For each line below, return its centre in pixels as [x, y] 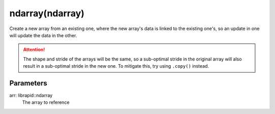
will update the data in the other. [43, 35]
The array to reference [46, 102]
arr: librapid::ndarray [31, 95]
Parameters [28, 83]
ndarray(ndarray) [47, 13]
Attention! [34, 50]
